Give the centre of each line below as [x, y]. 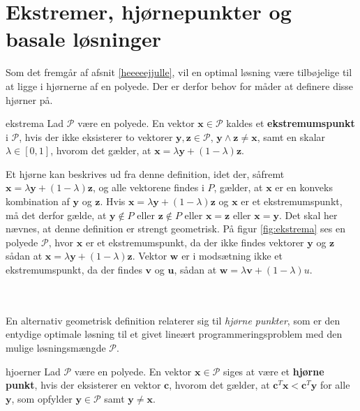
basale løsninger [83, 39]
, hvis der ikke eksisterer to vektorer [96, 136]
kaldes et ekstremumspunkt [291, 123]
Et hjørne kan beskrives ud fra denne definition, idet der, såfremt [145, 173]
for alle [335, 385]
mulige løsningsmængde [56, 348]
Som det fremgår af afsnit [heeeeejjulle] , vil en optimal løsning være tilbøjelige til [179, 72]
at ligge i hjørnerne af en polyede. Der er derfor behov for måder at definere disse [180, 85]
